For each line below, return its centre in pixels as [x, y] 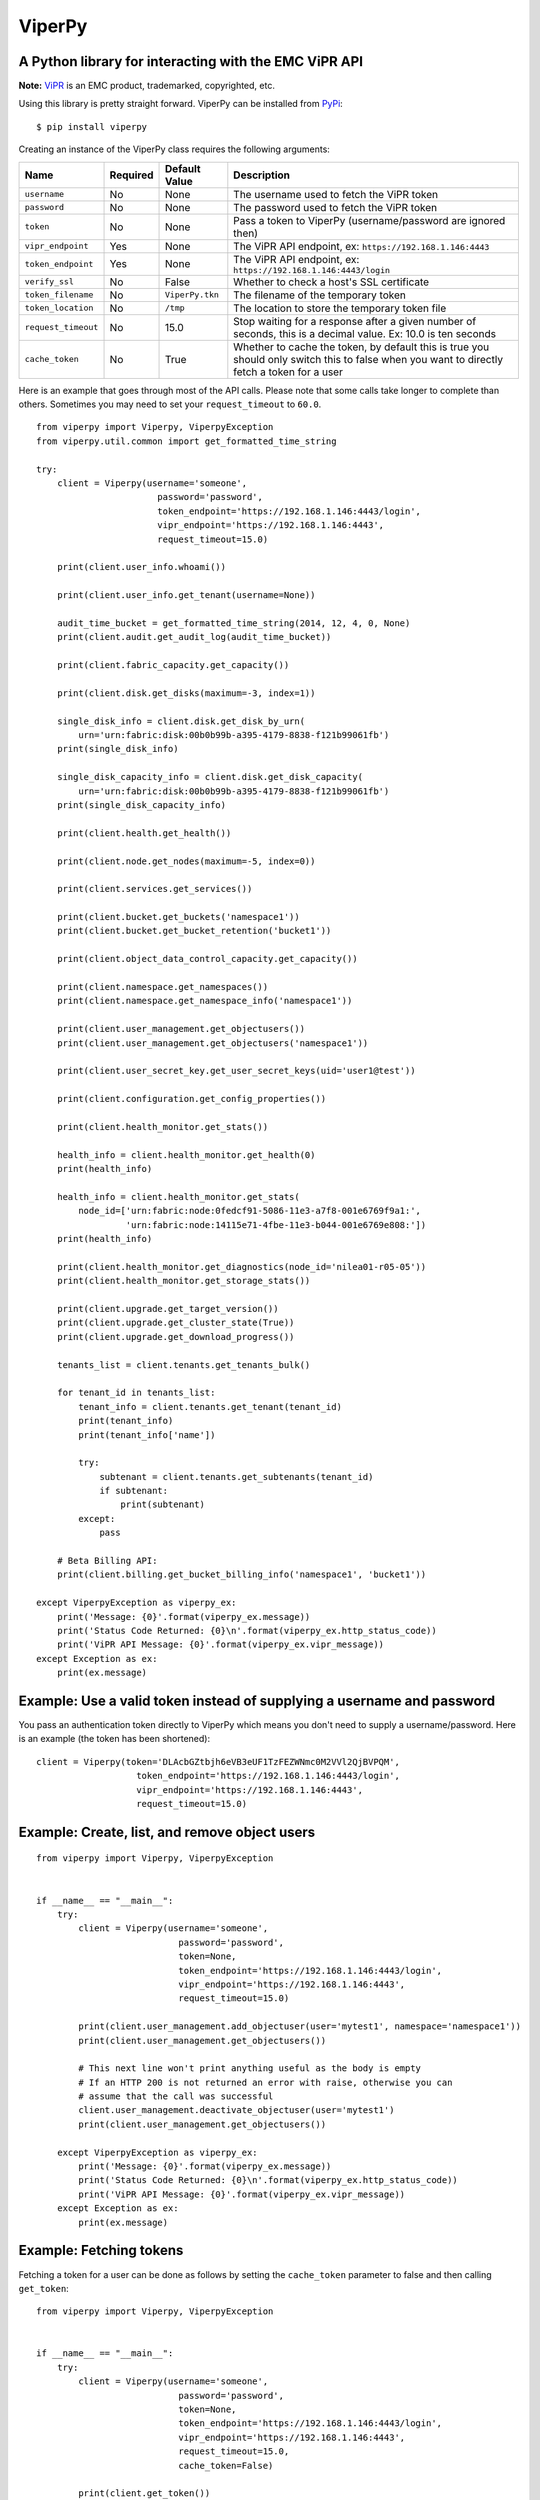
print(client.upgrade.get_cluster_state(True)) [175, 1323]
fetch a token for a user [288, 372]
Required [131, 175]
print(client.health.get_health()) [144, 833]
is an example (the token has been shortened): [114, 1739]
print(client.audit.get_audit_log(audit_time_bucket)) [194, 637]
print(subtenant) [162, 1504]
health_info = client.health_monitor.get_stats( [178, 1196]
